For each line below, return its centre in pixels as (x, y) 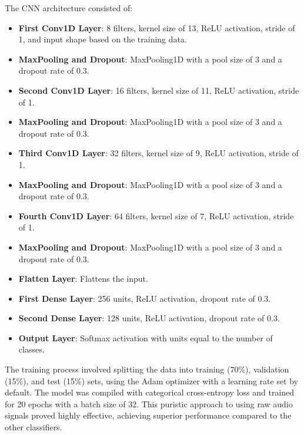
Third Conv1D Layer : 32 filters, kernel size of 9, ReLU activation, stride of (158, 153)
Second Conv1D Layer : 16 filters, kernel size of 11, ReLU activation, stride (159, 90)
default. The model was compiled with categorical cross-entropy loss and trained (150, 392)
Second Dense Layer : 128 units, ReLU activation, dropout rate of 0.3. (149, 318)
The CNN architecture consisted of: (69, 8)
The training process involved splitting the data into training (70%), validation (147, 369)
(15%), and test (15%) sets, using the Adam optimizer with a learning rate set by (152, 380)
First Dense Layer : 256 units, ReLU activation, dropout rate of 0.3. (145, 298)
